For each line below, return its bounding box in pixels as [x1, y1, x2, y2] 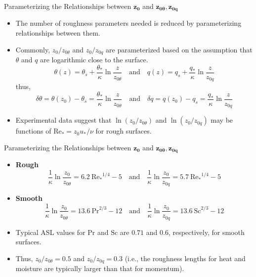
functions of [15, 126, 51, 136]
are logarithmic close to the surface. [40, 54, 148, 65]
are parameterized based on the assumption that [106, 44, 253, 54]
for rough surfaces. [95, 126, 152, 136]
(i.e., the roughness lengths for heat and [125, 253, 246, 263]
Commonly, [15, 44, 50, 54]
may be [211, 115, 233, 125]
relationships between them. [15, 28, 100, 38]
